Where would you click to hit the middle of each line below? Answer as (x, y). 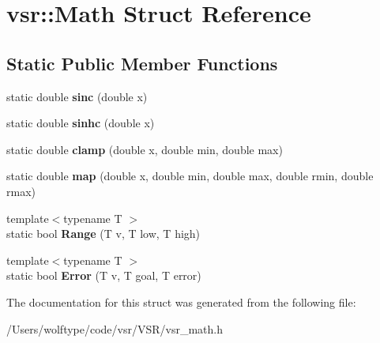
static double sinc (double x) (77, 96)
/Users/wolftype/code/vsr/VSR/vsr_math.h (115, 328)
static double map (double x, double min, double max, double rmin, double (190, 176)
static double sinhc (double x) (81, 123)
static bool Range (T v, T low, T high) (103, 234)
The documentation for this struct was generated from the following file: (181, 302)
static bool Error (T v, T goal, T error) (104, 275)
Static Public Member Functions (142, 63)
